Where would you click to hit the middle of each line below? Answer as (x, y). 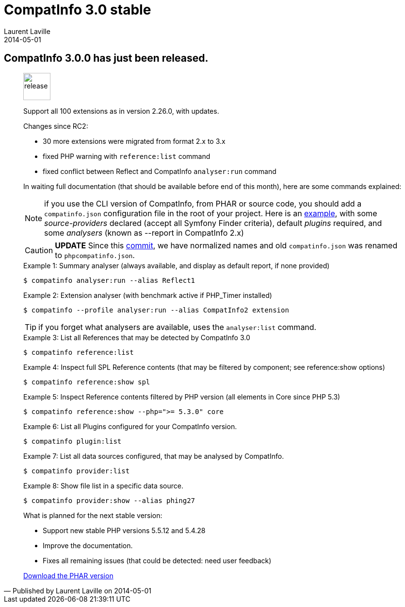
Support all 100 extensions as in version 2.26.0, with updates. (121, 111)
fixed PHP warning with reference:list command (127, 156)
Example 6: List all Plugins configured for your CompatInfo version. (130, 426)
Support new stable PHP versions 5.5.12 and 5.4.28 (124, 530)
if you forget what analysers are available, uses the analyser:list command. (178, 327)
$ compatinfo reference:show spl (87, 382)
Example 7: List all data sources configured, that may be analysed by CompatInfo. (154, 456)
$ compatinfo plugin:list (73, 441)
